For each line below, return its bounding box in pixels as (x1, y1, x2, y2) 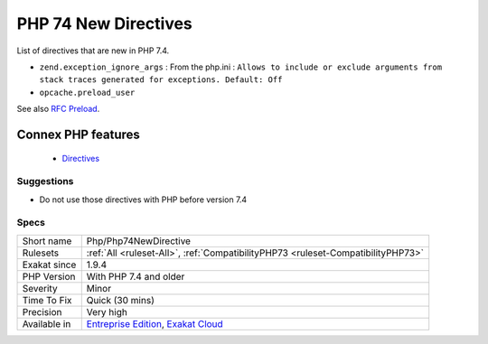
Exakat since (22, 258, 77, 271)
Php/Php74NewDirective (86, 235, 192, 247)
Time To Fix (22, 293, 72, 306)
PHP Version (22, 270, 76, 283)
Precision (22, 305, 62, 318)
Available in (22, 317, 71, 330)
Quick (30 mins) (86, 293, 155, 306)
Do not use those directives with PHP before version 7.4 (39, 194, 248, 205)
